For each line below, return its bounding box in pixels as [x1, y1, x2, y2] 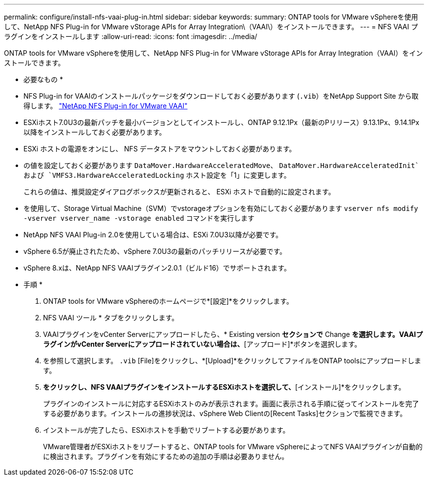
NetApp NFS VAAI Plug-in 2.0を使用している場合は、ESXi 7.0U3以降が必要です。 [23, 230, 283, 239]
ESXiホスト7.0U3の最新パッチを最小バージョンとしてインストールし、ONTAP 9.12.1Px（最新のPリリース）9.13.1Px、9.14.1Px [23, 118, 420, 126]
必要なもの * [23, 75, 63, 83]
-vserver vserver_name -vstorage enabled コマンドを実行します [23, 214, 255, 222]
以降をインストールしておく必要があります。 [23, 128, 166, 136]
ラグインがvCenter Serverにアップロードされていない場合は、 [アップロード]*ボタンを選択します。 [43, 340, 362, 348]
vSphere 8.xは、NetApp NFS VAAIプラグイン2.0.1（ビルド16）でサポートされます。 [23, 264, 291, 272]
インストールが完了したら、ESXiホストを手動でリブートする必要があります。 [43, 426, 290, 434]
